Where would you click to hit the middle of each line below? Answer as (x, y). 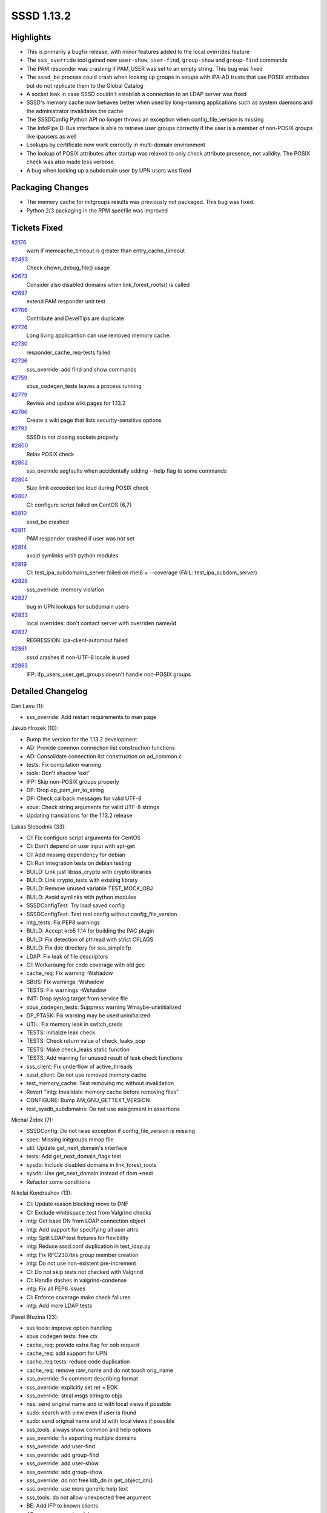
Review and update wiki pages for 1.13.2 (76, 403)
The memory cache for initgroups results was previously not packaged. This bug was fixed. (140, 202)
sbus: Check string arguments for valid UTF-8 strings (93, 807)
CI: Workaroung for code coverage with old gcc (86, 965)
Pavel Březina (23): (35, 1317)
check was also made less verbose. (71, 162)
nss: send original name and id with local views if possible (99, 1404)
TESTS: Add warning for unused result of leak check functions (104, 1058)
